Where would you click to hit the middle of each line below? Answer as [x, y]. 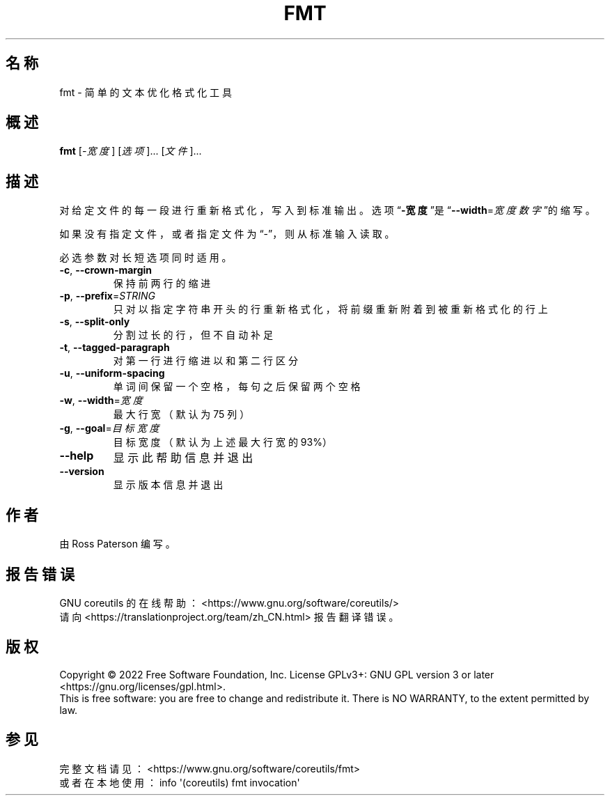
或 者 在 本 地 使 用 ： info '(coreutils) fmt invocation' [180, 782]
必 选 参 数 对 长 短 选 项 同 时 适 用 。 [146, 258]
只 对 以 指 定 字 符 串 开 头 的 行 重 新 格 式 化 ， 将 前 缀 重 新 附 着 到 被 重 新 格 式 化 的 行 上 [330, 309]
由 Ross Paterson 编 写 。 [117, 544]
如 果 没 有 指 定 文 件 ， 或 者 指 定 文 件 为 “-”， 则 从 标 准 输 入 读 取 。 [227, 234]
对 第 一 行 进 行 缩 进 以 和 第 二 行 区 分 [205, 361]
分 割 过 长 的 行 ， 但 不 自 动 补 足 [193, 335]
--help [77, 456]
